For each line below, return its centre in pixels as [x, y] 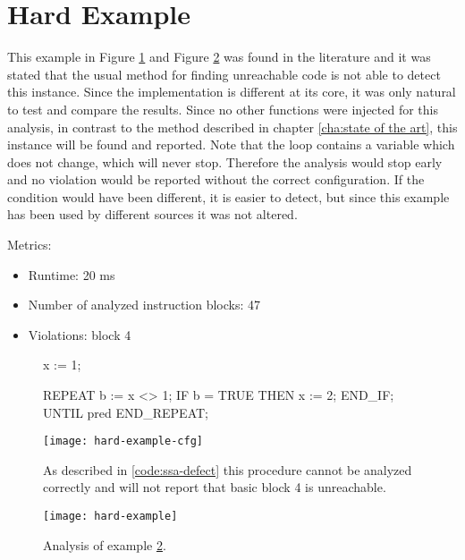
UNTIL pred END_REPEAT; [126, 412]
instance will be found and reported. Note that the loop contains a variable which [231, 144]
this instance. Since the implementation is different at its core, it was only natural [232, 92]
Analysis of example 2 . [105, 544]
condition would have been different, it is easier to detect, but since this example [228, 196]
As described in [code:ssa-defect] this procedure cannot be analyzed [228, 469]
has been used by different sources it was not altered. [152, 214]
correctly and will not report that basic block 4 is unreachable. [215, 487]
